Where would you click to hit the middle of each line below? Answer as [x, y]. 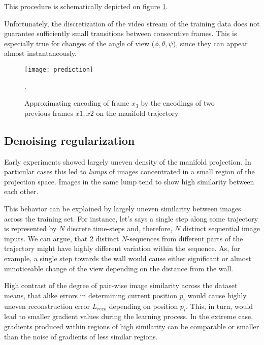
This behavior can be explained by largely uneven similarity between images [123, 208]
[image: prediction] [59, 69]
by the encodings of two [178, 103]
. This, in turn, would [220, 306]
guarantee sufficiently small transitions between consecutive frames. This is [121, 33]
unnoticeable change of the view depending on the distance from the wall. [119, 268]
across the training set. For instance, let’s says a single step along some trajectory [131, 218]
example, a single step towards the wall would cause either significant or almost [128, 258]
